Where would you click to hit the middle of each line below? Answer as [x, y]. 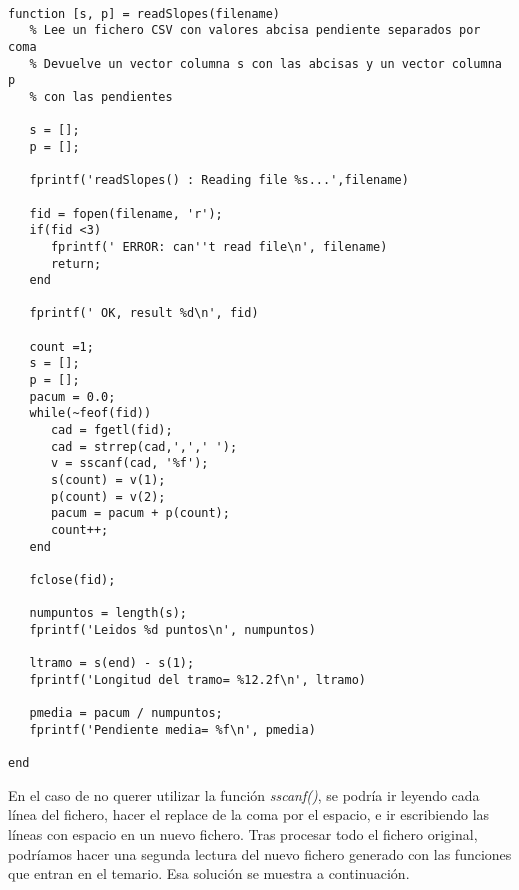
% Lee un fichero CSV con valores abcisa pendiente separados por [255, 30]
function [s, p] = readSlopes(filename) [144, 13]
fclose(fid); [72, 579]
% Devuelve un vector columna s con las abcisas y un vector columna [265, 63]
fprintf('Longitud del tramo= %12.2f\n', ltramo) [197, 679]
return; [76, 263]
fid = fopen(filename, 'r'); [126, 213]
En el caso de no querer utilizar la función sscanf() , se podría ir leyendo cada [244, 794]
